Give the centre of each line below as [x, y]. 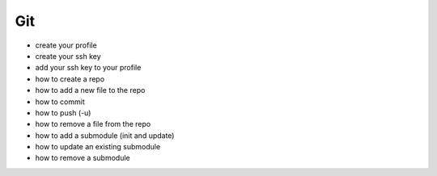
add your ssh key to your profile [88, 68]
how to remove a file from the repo [93, 124]
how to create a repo [70, 79]
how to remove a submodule [83, 158]
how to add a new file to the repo [90, 90]
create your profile [66, 45]
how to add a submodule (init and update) [105, 135]
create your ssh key [68, 56]
